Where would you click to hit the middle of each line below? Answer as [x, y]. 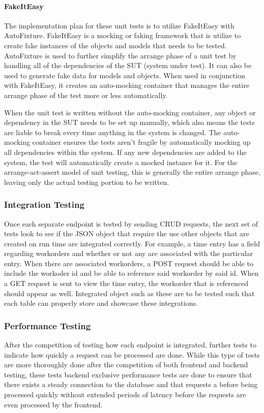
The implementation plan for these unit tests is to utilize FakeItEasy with [119, 25]
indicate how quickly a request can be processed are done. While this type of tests [132, 354]
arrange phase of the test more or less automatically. [86, 95]
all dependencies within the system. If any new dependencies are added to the [125, 152]
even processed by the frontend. [53, 404]
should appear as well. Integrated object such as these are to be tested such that [129, 293]
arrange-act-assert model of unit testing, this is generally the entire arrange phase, [132, 172]
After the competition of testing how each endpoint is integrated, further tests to [130, 345]
